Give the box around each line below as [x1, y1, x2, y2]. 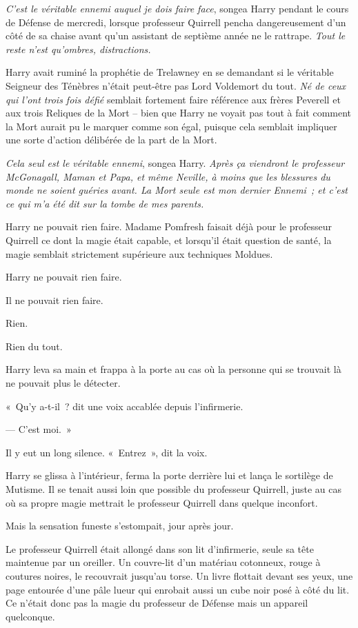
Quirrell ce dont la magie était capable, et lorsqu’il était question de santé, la [6, 232, 332, 247]
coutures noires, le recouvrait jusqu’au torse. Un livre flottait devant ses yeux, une [6, 569, 353, 583]
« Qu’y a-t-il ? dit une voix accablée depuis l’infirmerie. [6, 398, 243, 413]
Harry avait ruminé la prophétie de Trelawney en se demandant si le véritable [6, 65, 334, 79]
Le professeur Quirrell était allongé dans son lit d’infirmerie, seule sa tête [6, 541, 314, 556]
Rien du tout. [6, 338, 63, 353]
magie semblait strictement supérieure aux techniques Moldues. [6, 246, 273, 261]
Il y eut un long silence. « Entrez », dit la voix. [6, 445, 208, 459]
